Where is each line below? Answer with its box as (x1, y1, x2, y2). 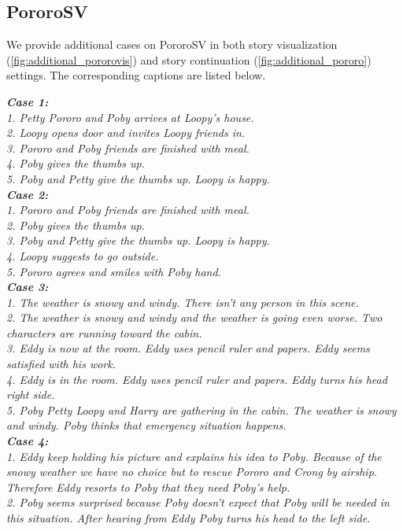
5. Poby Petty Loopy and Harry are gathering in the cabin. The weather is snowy (6, 401, 397, 418)
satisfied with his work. (6, 356, 116, 372)
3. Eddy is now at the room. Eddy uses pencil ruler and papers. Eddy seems (6, 340, 370, 356)
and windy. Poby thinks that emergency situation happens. (6, 417, 287, 433)
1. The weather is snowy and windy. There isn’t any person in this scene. (6, 293, 359, 310)
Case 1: (6, 93, 49, 109)
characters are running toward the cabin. (6, 324, 202, 341)
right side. (6, 386, 55, 403)
